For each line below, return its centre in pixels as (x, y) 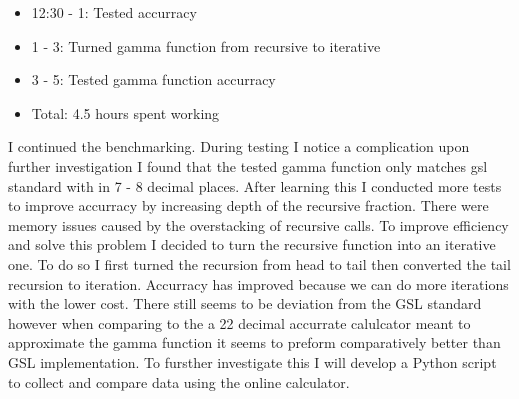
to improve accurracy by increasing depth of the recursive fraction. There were (248, 205)
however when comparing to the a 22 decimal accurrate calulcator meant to (239, 322)
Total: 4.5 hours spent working (125, 112)
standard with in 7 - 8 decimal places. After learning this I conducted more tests (255, 185)
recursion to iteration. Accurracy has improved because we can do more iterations (258, 283)
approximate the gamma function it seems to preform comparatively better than (254, 342)
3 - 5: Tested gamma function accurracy (153, 79)
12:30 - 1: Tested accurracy (114, 12)
